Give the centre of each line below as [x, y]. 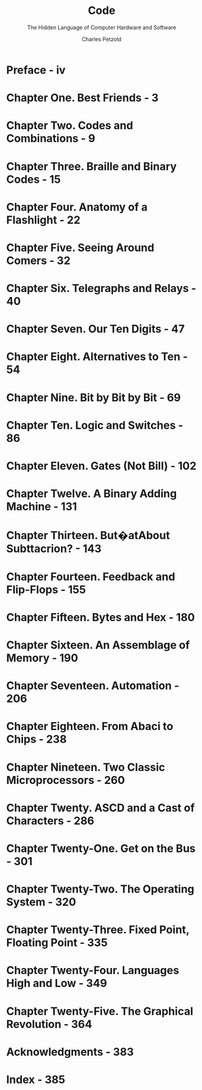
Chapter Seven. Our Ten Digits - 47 [96, 329]
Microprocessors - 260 [66, 780]
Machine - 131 [42, 507]
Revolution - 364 [49, 1024]
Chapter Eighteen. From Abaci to [90, 727]
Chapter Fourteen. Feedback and [91, 577]
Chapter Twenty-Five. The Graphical [100, 1011]
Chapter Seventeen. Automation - [93, 686]
